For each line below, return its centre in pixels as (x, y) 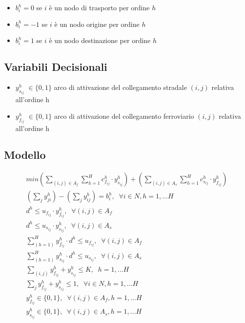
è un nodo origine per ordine (97, 24)
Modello (25, 155)
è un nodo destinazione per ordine (100, 40)
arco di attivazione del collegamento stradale (120, 87)
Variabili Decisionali (56, 67)
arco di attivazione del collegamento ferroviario (124, 116)
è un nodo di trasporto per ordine (99, 7)
